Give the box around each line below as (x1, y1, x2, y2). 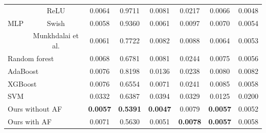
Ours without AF (8, 103, 62, 114)
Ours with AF (8, 116, 52, 127)
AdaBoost (8, 65, 39, 76)
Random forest (8, 52, 54, 63)
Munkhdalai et (33, 30, 79, 41)
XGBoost (8, 78, 37, 89)
